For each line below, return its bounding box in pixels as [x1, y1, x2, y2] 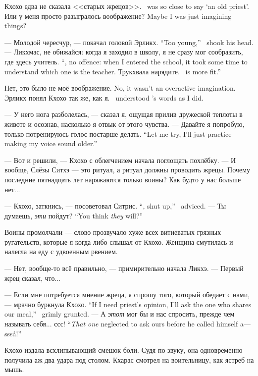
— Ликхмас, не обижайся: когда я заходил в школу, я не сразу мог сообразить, [4, 47, 243, 57]
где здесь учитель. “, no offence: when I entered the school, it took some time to [4, 56, 248, 66]
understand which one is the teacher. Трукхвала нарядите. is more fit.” [4, 66, 221, 76]
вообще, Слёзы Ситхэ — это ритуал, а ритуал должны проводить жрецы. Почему [4, 164, 250, 175]
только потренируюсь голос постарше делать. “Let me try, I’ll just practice [4, 128, 232, 139]
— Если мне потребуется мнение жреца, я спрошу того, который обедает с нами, [4, 289, 250, 300]
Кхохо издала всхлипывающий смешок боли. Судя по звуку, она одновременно [4, 345, 243, 355]
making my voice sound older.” [4, 138, 98, 149]
